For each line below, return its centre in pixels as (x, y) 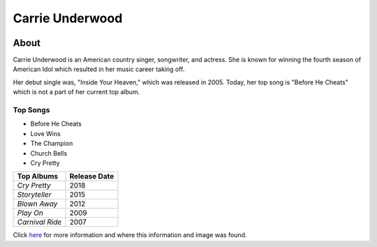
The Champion (52, 144)
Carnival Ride (39, 222)
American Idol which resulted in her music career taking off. (99, 69)
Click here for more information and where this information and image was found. (130, 235)
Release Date (92, 177)
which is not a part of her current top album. (76, 92)
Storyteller (34, 195)
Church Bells (49, 153)
